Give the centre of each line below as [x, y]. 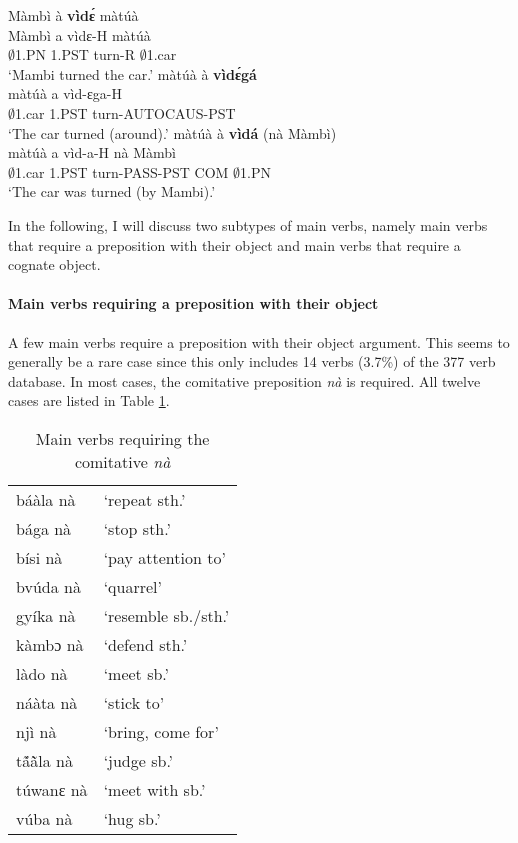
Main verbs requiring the [122, 438]
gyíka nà [46, 615]
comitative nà [122, 461]
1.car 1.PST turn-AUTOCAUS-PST [125, 112]
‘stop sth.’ [137, 528]
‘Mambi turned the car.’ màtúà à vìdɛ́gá [132, 73]
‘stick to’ [134, 702]
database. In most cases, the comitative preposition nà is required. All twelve [244, 380]
